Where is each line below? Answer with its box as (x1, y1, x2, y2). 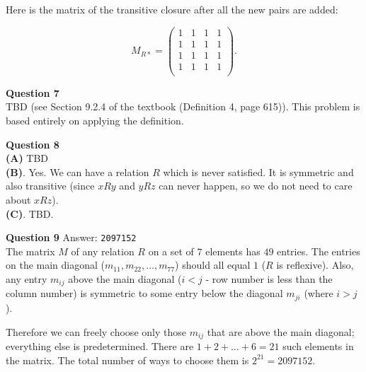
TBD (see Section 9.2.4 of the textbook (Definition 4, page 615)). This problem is (6, 99, 360, 114)
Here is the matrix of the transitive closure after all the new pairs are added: (6, 2, 338, 16)
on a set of (148, 243, 194, 258)
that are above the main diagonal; (207, 324, 355, 339)
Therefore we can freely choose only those (6, 324, 186, 339)
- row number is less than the (205, 272, 333, 286)
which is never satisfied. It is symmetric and (163, 164, 354, 179)
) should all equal (175, 257, 251, 272)
